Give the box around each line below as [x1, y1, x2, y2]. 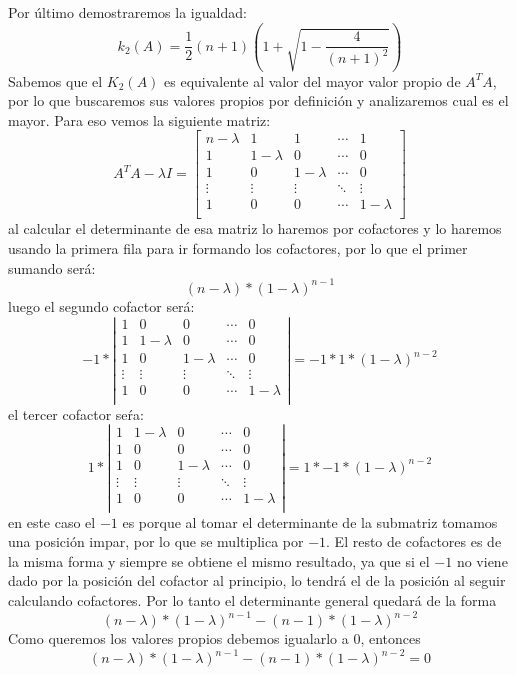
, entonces [360, 628, 421, 649]
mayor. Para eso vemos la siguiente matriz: [8, 109, 271, 130]
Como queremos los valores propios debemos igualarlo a [8, 628, 349, 649]
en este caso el [8, 511, 96, 532]
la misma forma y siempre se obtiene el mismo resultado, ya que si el [8, 550, 430, 571]
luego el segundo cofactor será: [8, 295, 195, 316]
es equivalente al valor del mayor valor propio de [164, 70, 461, 91]
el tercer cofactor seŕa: [8, 403, 144, 424]
